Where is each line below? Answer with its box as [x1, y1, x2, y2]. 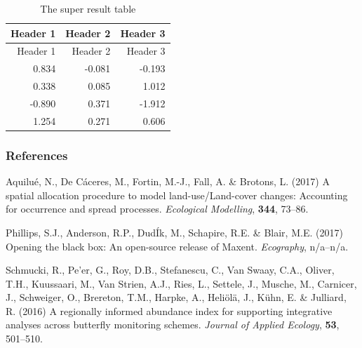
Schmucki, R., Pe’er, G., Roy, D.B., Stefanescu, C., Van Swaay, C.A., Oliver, [6, 262, 335, 277]
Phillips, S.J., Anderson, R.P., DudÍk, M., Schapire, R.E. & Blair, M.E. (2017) [6, 225, 343, 239]
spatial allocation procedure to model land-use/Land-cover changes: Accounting [6, 187, 348, 202]
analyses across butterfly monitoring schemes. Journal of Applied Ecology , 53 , [6, 317, 340, 332]
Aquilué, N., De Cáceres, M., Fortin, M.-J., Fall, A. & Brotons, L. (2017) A [6, 174, 330, 189]
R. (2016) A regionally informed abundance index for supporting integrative [6, 303, 333, 318]
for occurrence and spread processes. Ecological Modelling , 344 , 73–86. [6, 201, 309, 216]
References [6, 146, 68, 163]
